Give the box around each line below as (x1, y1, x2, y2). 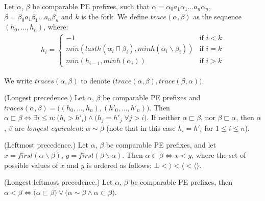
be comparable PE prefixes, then (130, 177, 232, 187)
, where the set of (191, 150, 246, 160)
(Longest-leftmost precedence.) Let (4, 177, 113, 187)
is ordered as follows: (86, 159, 152, 170)
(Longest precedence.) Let (4, 92, 85, 103)
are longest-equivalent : (15, 122, 84, 133)
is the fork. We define (81, 11, 148, 21)
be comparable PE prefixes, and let (106, 139, 216, 150)
